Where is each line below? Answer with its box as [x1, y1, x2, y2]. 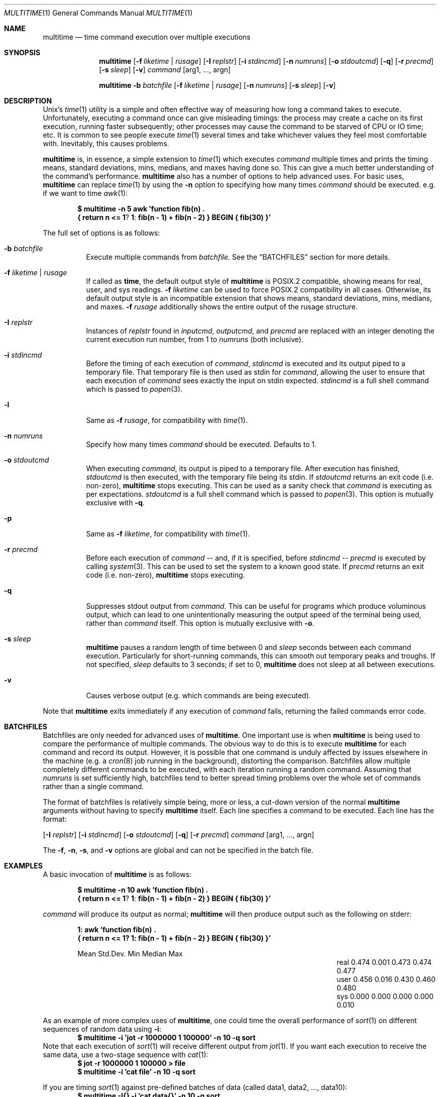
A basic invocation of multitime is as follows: [43, 870, 192, 879]
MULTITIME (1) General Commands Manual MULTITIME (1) [4, 9, 193, 17]
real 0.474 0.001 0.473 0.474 [337, 958, 432, 966]
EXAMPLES [4, 861, 43, 870]
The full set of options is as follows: [43, 229, 160, 237]
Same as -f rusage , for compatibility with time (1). [86, 416, 248, 424]
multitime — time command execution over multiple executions [43, 33, 251, 41]
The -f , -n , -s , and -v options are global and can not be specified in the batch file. [43, 846, 313, 854]
